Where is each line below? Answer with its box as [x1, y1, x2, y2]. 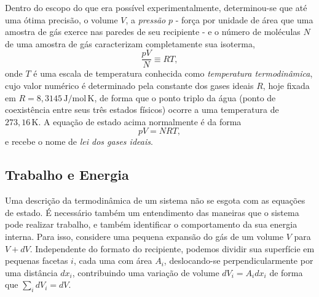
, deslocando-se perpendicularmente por [163, 254, 313, 267]
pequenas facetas [5, 254, 68, 267]
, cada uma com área [73, 254, 152, 267]
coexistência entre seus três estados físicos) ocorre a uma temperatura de [5, 103, 279, 116]
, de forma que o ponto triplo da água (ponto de [94, 91, 276, 104]
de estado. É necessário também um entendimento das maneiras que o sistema [5, 206, 299, 218]
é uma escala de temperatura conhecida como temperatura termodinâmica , [33, 67, 313, 80]
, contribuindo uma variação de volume [72, 266, 219, 279]
